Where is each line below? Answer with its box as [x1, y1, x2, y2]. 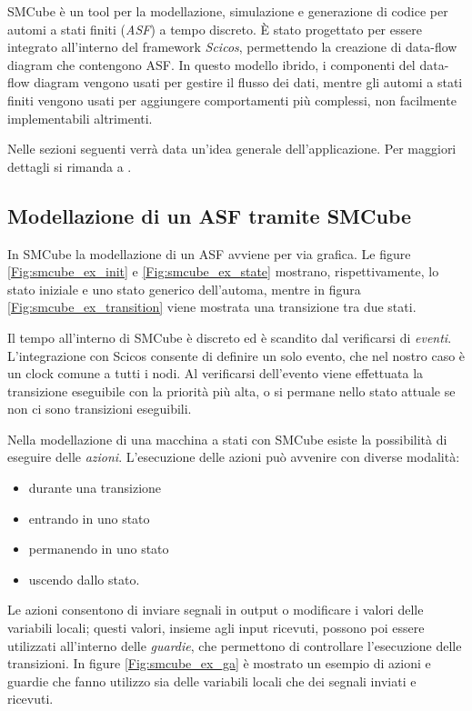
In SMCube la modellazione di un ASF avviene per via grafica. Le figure [7, 244, 411, 263]
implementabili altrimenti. [7, 108, 153, 127]
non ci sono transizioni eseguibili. [7, 399, 192, 418]
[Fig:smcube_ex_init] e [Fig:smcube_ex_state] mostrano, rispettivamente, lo [7, 262, 439, 281]
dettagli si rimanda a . [7, 156, 132, 175]
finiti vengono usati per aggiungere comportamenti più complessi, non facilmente [7, 90, 457, 109]
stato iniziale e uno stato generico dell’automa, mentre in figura [7, 279, 361, 298]
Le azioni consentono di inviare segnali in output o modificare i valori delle [7, 600, 424, 619]
